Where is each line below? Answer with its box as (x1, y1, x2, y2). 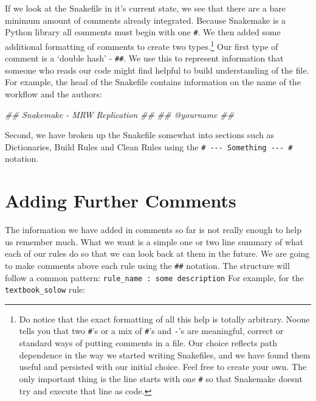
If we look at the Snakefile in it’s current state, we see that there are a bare (5, 2, 286, 14)
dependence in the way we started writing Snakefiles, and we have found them (19, 348, 311, 361)
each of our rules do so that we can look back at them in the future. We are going (5, 247, 310, 260)
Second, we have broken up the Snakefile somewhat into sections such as (5, 128, 274, 141)
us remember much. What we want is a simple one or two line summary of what (5, 235, 304, 248)
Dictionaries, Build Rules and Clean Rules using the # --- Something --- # (5, 140, 293, 153)
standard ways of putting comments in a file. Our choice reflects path (19, 336, 278, 349)
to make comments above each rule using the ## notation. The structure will (5, 259, 290, 271)
